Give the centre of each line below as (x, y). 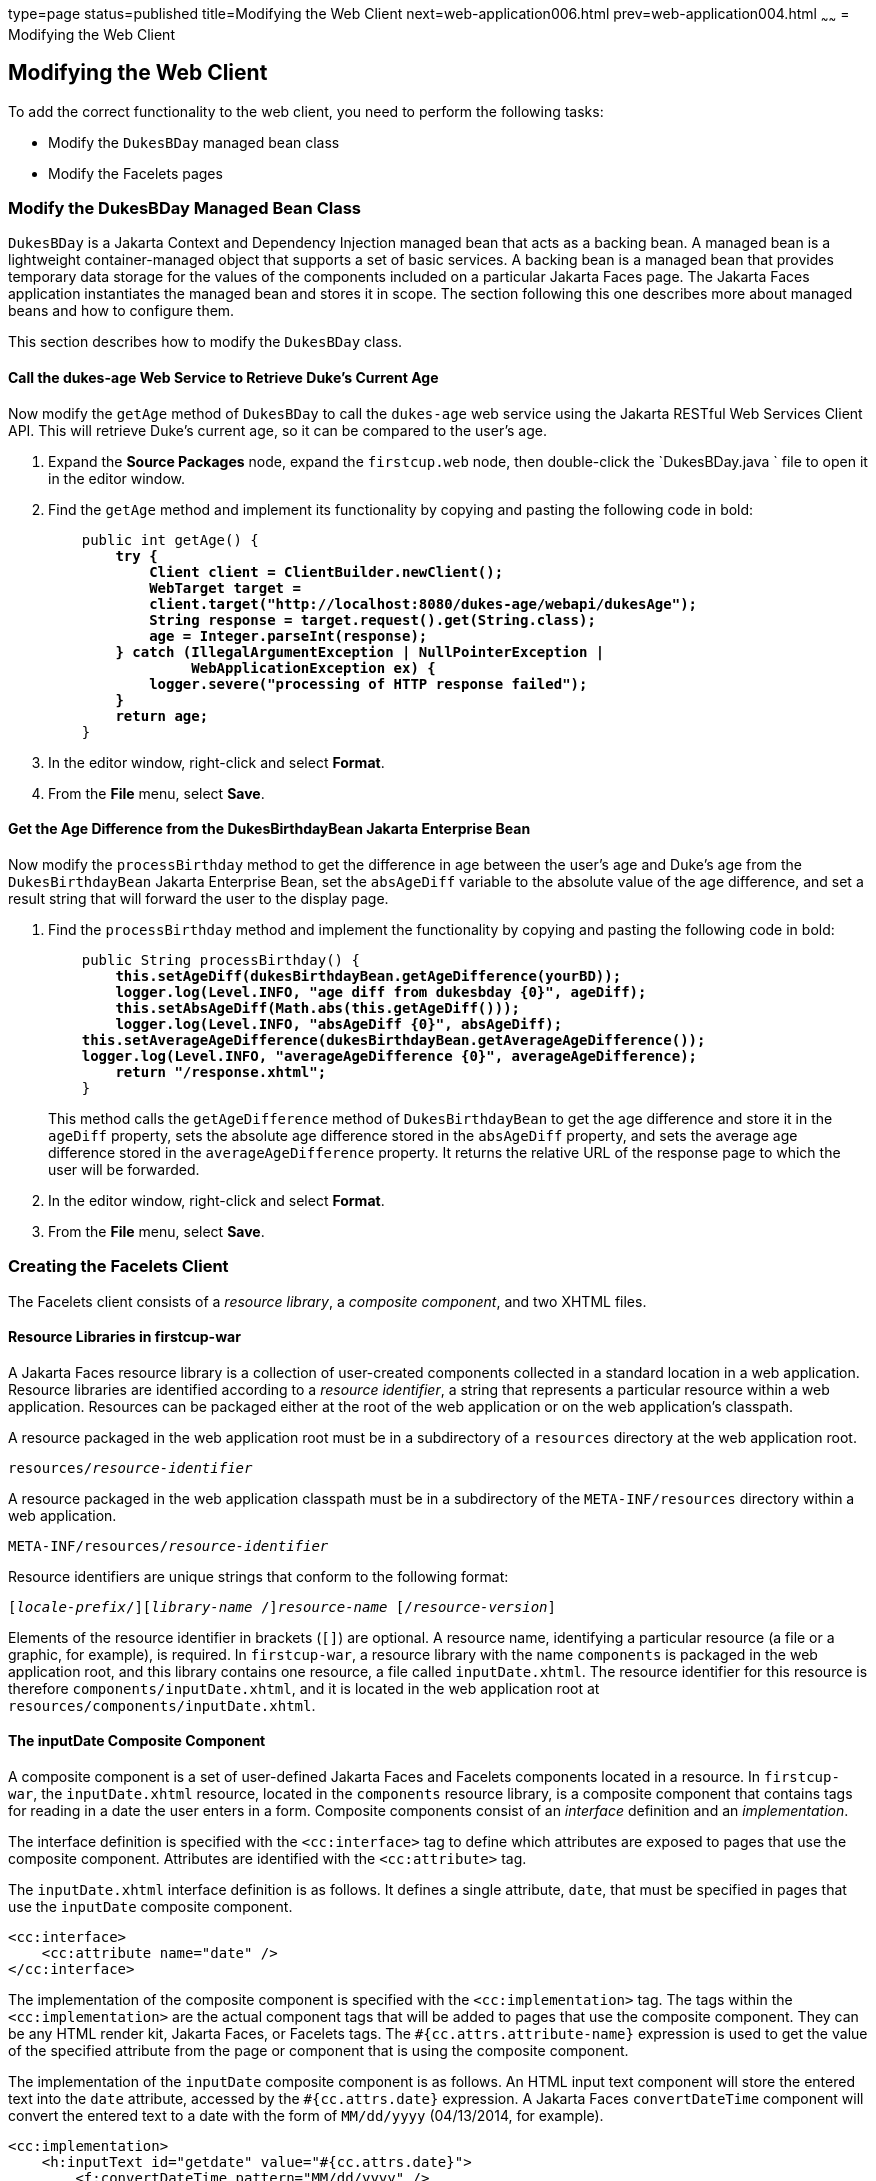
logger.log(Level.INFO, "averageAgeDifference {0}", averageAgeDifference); (389, 1055)
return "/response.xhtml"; (221, 1071)
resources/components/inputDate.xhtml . (162, 1705)
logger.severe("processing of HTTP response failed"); (368, 683)
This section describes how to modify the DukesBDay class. (205, 342)
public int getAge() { (170, 539)
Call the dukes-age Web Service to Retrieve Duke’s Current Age (223, 377)
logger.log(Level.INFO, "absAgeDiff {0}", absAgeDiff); (339, 1023)
